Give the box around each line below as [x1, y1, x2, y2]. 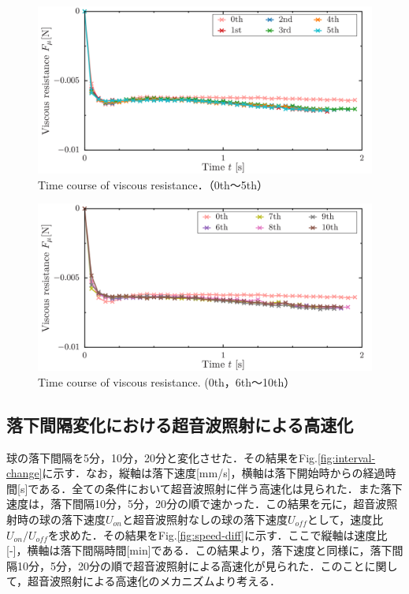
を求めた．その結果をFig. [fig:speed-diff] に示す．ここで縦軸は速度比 [47, 526, 388, 543]
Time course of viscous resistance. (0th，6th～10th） [38, 373, 296, 390]
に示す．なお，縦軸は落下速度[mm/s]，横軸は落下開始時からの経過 [42, 465, 385, 481]
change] [6, 465, 43, 481]
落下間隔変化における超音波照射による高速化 [6, 412, 354, 436]
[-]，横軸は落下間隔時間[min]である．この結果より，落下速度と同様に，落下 [6, 542, 392, 559]
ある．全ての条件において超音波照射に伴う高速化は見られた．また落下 [39, 480, 403, 496]
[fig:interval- [317, 449, 376, 465]
